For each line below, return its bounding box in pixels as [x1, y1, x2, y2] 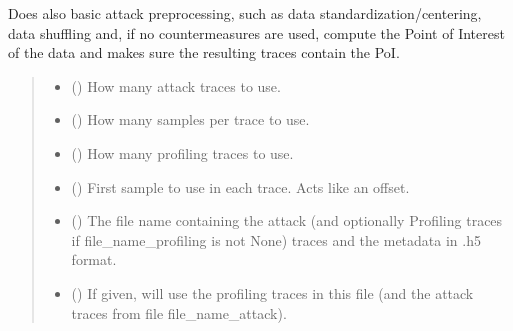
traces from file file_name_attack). [71, 302, 287, 323]
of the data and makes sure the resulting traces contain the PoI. [8, 42, 400, 63]
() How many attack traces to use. [71, 75, 281, 96]
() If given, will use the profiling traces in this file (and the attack [71, 282, 474, 303]
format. [71, 249, 117, 270]
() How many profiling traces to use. [71, 142, 294, 163]
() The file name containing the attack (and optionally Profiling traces [71, 210, 503, 231]
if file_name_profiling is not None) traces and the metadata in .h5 [71, 229, 481, 250]
